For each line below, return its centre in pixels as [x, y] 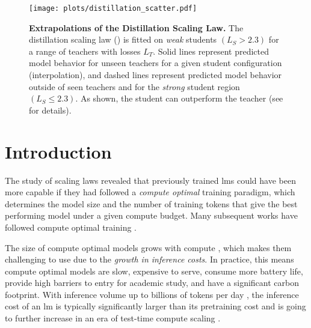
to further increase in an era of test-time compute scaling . [113, 318]
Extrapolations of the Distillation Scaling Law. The [136, 27]
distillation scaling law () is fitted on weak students [123, 39]
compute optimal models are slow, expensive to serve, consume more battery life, [154, 271]
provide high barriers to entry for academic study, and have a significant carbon [152, 283]
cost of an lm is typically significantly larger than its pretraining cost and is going [155, 306]
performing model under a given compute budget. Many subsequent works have [151, 215]
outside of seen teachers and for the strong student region [134, 86]
